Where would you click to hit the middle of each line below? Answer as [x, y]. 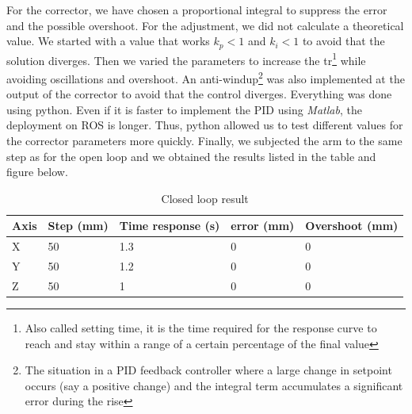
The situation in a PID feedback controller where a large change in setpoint [208, 370]
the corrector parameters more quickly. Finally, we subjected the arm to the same [204, 140]
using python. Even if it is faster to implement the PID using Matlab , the [184, 109]
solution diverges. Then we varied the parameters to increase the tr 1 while [186, 59]
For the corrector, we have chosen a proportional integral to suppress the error [197, 10]
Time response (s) [170, 226]
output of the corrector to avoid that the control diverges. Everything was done [199, 94]
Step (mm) [78, 226]
